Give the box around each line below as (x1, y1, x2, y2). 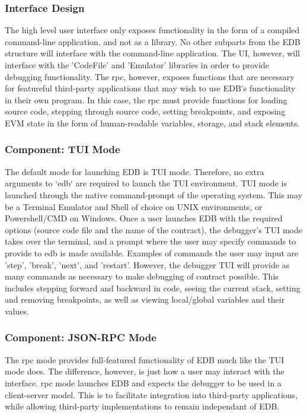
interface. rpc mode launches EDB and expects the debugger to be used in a (5, 376, 282, 389)
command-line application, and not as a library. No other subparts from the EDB (5, 35, 300, 47)
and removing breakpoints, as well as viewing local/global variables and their (5, 293, 285, 306)
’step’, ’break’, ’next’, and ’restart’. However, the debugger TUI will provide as (5, 258, 290, 271)
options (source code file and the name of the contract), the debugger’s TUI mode (5, 223, 302, 236)
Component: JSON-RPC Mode (5, 330, 156, 345)
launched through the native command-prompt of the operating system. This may (5, 188, 303, 201)
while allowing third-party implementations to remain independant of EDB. (5, 400, 280, 412)
